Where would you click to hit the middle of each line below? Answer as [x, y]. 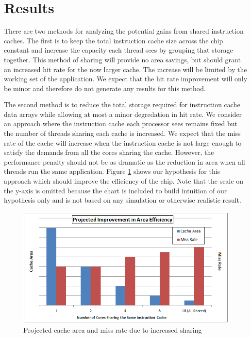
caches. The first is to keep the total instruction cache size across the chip [114, 40]
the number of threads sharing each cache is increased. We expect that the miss [122, 133]
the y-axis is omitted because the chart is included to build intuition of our [116, 190]
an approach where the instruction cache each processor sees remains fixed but [121, 123]
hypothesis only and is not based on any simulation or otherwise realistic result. [123, 200]
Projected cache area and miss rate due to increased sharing [113, 330]
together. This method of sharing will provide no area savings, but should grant [122, 59]
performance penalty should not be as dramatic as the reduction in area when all [125, 161]
